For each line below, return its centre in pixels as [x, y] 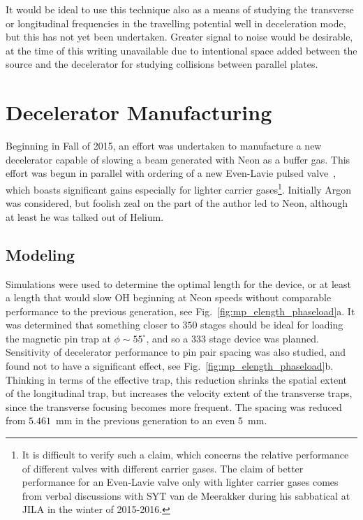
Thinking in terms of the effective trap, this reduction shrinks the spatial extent [176, 379]
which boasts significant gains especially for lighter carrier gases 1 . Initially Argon [179, 188]
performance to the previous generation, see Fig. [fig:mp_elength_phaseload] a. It [180, 311]
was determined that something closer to [92, 325]
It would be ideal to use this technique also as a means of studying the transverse [180, 9]
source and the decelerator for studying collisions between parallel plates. [162, 64]
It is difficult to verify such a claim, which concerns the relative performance [185, 455]
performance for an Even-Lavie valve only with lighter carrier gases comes [180, 482]
